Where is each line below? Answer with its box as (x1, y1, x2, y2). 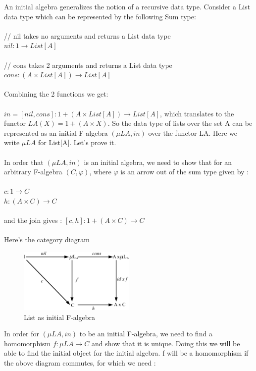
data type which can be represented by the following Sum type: (4, 11, 196, 21)
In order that (4, 157, 44, 167)
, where (89, 166, 111, 177)
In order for (4, 328, 39, 339)
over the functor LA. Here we (148, 127, 238, 138)
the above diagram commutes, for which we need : (4, 357, 156, 368)
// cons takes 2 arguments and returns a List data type (4, 59, 172, 70)
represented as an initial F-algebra (4, 127, 108, 138)
